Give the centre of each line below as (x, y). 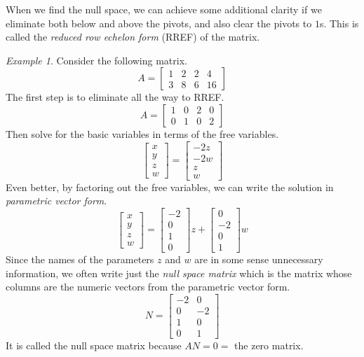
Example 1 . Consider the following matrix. (96, 60)
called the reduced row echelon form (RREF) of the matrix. (133, 37)
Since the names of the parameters (80, 259)
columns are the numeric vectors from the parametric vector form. (148, 287)
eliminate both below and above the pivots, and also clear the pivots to (159, 23)
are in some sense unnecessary (259, 259)
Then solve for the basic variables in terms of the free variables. (142, 133)
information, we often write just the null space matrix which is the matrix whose (179, 273)
